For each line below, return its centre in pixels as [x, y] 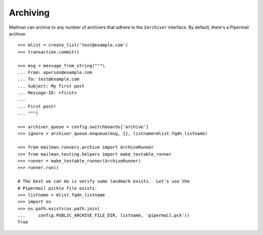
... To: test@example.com [49, 79]
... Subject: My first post [51, 86]
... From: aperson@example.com [55, 72]
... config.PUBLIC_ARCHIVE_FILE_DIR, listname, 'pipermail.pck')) [104, 216]
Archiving [29, 13]
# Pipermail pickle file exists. [57, 188]
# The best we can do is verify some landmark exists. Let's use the [104, 181]
